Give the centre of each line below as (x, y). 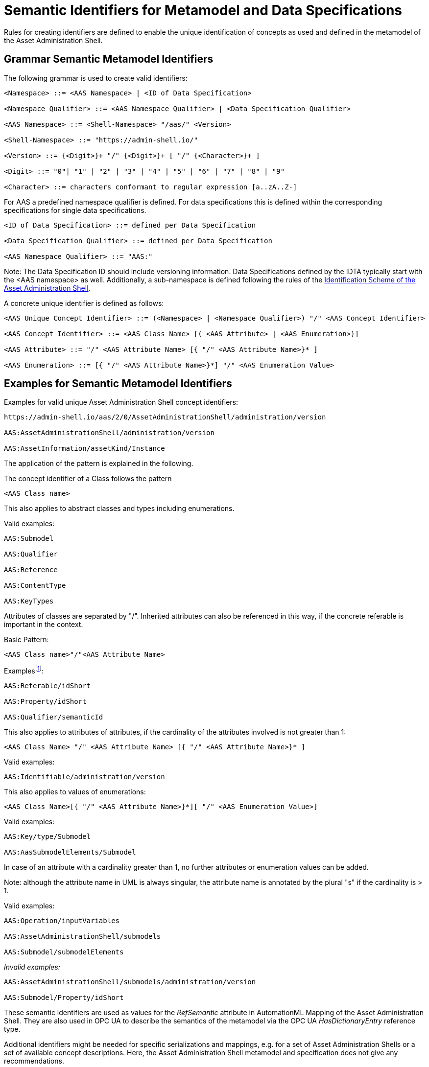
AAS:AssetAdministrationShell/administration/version (109, 433)
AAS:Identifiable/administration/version (84, 777)
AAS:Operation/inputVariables (62, 921)
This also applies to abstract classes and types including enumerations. (119, 509)
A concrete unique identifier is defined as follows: (84, 303)
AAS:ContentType (35, 586)
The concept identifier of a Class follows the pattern (88, 479)
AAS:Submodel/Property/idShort (64, 998)
